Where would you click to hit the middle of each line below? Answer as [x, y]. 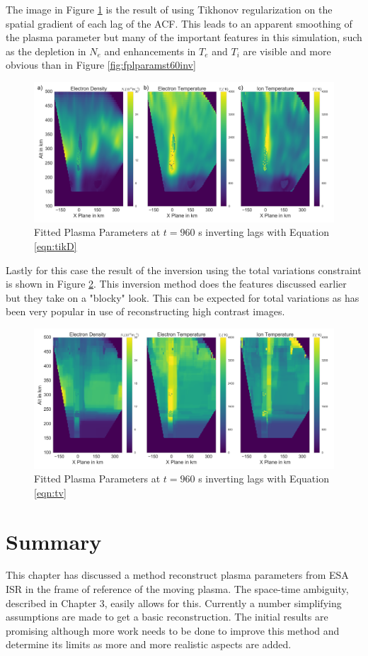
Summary [54, 541]
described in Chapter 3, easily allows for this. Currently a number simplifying [174, 603]
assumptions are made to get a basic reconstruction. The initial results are [167, 617]
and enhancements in [150, 51]
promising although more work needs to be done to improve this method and [173, 630]
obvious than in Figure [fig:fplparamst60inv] [101, 65]
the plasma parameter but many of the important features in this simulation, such [184, 37]
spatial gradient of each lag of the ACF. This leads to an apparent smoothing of [179, 23]
